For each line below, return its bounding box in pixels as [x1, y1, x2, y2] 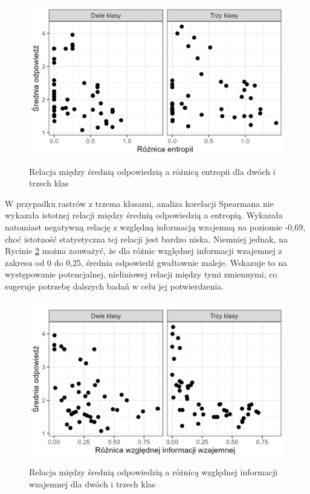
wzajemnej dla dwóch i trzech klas [29, 477, 156, 490]
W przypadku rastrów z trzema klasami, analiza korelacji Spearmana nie [5, 197, 274, 209]
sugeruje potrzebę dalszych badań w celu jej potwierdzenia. [5, 279, 224, 292]
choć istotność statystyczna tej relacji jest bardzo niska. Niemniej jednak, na [5, 232, 288, 245]
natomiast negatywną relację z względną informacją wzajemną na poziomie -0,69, [5, 220, 306, 233]
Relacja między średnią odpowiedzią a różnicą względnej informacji [29, 466, 278, 478]
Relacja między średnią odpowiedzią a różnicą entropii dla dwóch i [29, 165, 276, 177]
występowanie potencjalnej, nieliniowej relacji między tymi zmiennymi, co [5, 268, 277, 280]
